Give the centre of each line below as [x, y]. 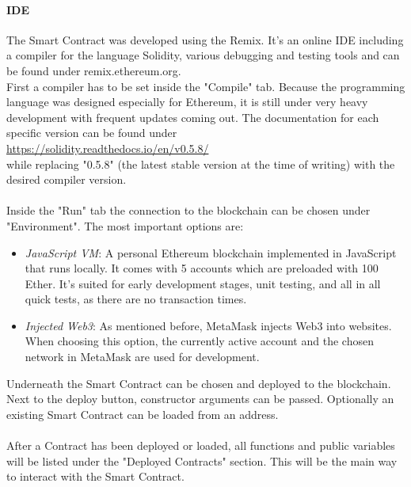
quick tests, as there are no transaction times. [136, 299]
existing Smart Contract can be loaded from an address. [143, 414]
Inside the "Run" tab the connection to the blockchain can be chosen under [188, 210]
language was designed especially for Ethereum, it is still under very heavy [187, 102]
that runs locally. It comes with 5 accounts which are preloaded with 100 [202, 268]
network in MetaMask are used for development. [142, 357]
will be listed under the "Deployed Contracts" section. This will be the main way [202, 460]
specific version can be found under [92, 133]
